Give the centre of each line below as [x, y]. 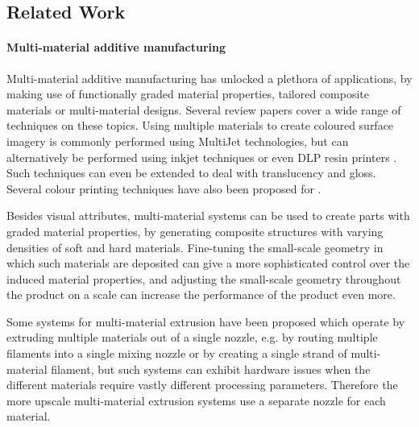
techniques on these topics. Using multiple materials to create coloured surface [200, 125]
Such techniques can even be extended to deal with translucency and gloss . [191, 173]
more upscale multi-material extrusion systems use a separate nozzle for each [196, 400]
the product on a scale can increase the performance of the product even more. [201, 294]
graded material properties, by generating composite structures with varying [195, 231]
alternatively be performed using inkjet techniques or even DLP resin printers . [202, 157]
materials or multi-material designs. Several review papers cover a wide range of [204, 109]
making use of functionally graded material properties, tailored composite [188, 94]
